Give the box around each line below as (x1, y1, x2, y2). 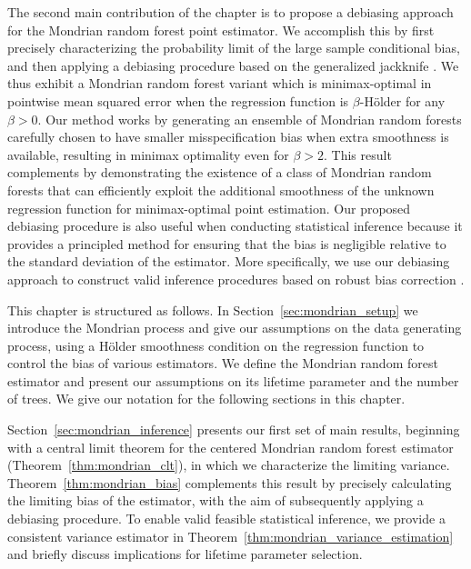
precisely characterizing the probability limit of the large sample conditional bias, (7, 38, 460, 57)
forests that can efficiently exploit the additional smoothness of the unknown (7, 180, 435, 199)
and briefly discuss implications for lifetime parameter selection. (7, 544, 363, 564)
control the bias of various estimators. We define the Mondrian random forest (7, 354, 438, 373)
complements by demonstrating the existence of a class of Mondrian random (7, 163, 432, 182)
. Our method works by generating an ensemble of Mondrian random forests (37, 109, 462, 128)
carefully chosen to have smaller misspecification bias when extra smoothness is (7, 127, 449, 146)
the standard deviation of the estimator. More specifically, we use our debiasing (7, 252, 450, 271)
